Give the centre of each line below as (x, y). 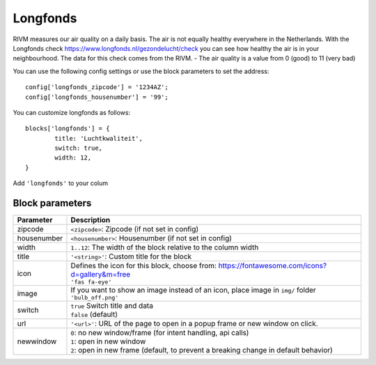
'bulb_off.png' (95, 298)
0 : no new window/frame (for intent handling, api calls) (160, 333)
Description (91, 220)
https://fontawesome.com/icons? (273, 266)
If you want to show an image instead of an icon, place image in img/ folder (193, 290)
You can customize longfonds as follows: (72, 112)
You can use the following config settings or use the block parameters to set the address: (141, 71)
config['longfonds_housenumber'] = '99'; (97, 97)
